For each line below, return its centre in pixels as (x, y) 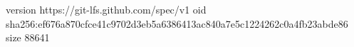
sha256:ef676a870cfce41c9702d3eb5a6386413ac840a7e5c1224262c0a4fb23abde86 (177, 23)
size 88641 (28, 37)
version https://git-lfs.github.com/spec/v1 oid (106, 9)
